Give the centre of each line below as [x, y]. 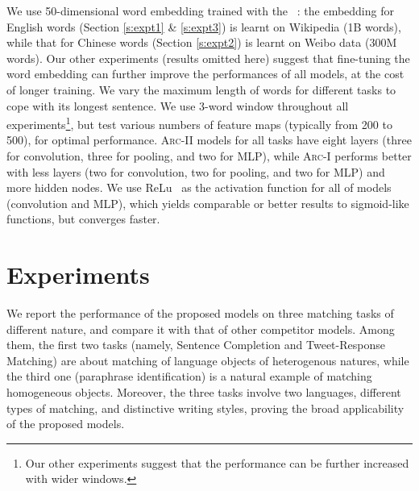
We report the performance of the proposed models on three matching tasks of [200, 313]
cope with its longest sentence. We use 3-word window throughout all [178, 105]
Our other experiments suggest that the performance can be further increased [217, 462]
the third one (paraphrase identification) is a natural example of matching [189, 376]
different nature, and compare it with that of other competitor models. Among [201, 329]
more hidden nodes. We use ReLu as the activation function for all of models [199, 187]
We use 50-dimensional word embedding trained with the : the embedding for [200, 10]
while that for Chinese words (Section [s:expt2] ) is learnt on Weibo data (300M [202, 42]
